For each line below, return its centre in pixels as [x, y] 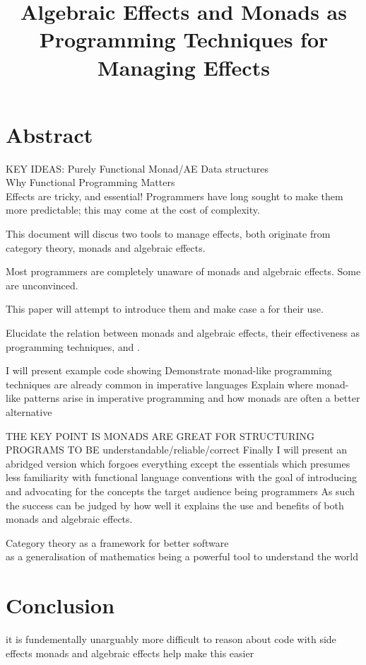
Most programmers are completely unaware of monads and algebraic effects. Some [183, 271]
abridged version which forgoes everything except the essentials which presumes [178, 463]
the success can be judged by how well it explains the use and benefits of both [175, 505]
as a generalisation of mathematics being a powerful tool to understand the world [182, 556]
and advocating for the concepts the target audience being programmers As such [180, 491]
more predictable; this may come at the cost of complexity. [133, 210]
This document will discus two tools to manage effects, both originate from [168, 234]
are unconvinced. [42, 285]
